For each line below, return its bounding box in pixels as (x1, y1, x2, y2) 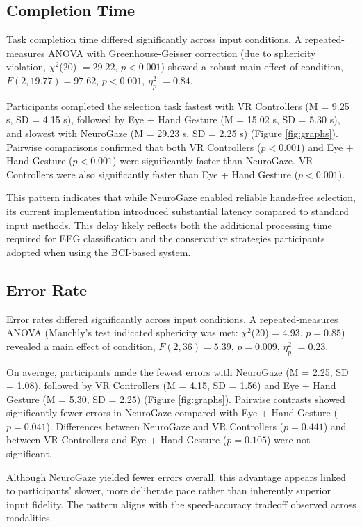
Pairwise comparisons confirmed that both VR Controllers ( (6, 139, 261, 154)
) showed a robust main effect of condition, (161, 59, 343, 74)
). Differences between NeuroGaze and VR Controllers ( (46, 418, 284, 433)
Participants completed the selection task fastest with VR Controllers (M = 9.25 (6, 98, 349, 113)
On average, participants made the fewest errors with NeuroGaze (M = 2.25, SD (6, 364, 349, 379)
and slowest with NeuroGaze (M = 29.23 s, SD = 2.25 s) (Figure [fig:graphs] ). (6, 125, 338, 140)
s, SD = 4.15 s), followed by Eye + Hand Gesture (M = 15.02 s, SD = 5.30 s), (6, 112, 340, 127)
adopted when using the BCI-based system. (6, 244, 191, 259)
